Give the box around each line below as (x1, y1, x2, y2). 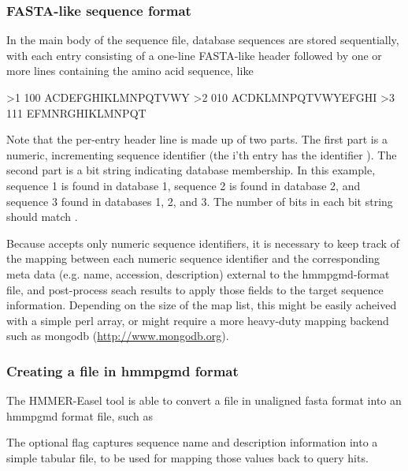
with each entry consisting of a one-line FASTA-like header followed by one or (6, 47, 382, 63)
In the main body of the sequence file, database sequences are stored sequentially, (6, 32, 399, 48)
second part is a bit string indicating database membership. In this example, (6, 162, 376, 178)
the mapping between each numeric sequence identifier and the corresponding (6, 250, 380, 267)
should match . (6, 208, 78, 225)
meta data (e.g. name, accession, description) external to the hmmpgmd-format (6, 265, 390, 282)
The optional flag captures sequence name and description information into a (6, 434, 378, 450)
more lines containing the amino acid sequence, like (6, 62, 254, 79)
